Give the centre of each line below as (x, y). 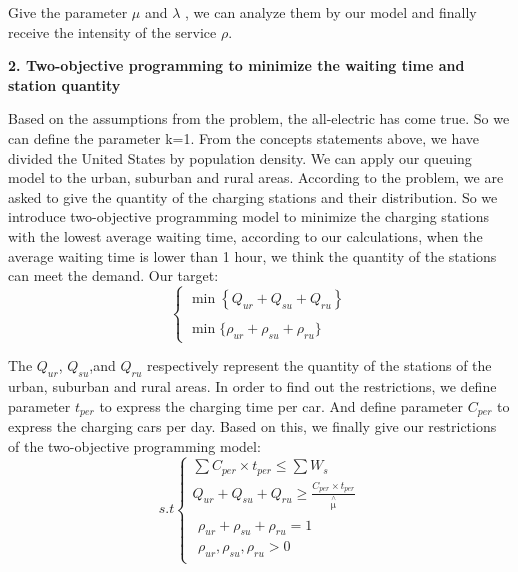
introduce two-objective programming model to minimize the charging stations (248, 216)
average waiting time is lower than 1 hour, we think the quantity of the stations (252, 255)
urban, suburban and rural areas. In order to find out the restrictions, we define (252, 385)
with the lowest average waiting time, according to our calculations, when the (245, 235)
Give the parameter (68, 12)
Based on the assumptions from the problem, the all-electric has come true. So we (259, 118)
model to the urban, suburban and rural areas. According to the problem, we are (256, 177)
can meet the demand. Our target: (113, 275)
